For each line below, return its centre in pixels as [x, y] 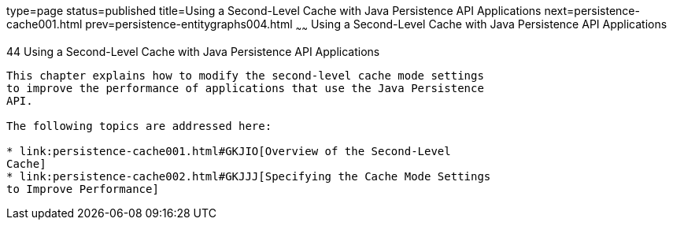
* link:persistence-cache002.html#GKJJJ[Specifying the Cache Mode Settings [249, 176]
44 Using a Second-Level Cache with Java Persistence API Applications [193, 51]
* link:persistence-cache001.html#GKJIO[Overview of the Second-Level [229, 151]
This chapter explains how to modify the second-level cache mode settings [245, 75]
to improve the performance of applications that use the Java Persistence [245, 88]
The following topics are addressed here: [139, 126]
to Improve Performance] [83, 189]
